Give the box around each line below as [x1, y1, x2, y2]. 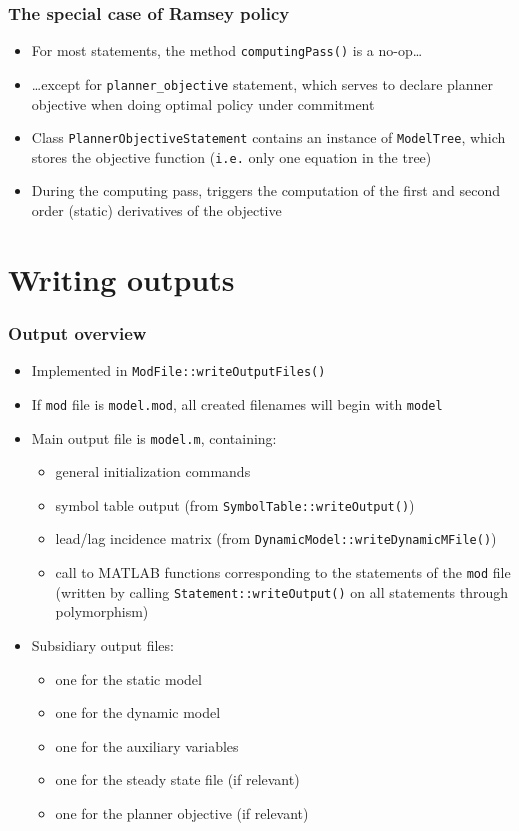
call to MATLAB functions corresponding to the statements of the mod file [55, 562, 511, 583]
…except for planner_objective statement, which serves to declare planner [31, 73, 494, 94]
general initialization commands [55, 461, 251, 482]
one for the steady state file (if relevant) [55, 769, 300, 790]
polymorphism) [55, 601, 149, 622]
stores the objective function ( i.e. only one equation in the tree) [31, 146, 432, 167]
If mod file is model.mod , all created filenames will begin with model [31, 393, 443, 414]
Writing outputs [8, 258, 235, 299]
